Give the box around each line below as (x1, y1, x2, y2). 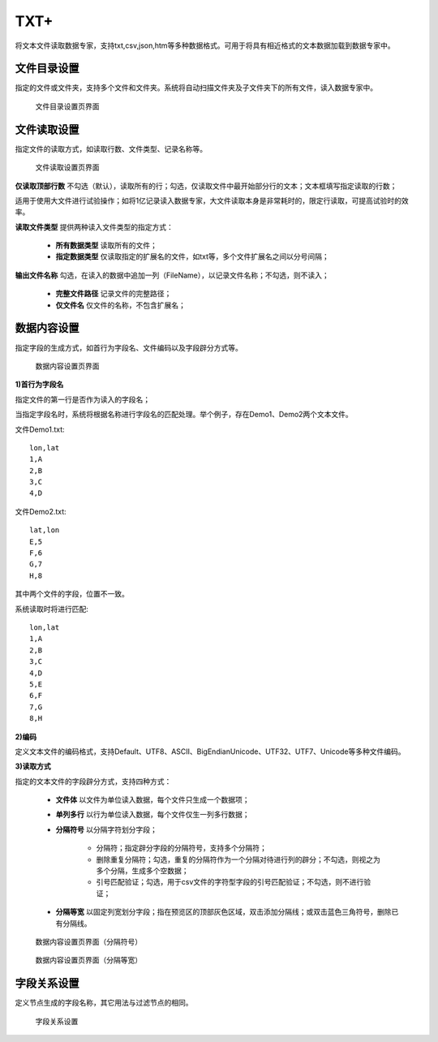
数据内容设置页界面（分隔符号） (35, 937, 142, 946)
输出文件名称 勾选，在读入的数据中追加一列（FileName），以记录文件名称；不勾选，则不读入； (15, 270, 329, 280)
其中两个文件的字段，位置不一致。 (15, 589, 129, 599)
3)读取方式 (15, 761, 52, 771)
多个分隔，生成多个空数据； (96, 866, 189, 876)
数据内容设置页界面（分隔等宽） (35, 955, 142, 965)
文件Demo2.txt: (15, 506, 67, 516)
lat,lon (29, 526, 60, 535)
